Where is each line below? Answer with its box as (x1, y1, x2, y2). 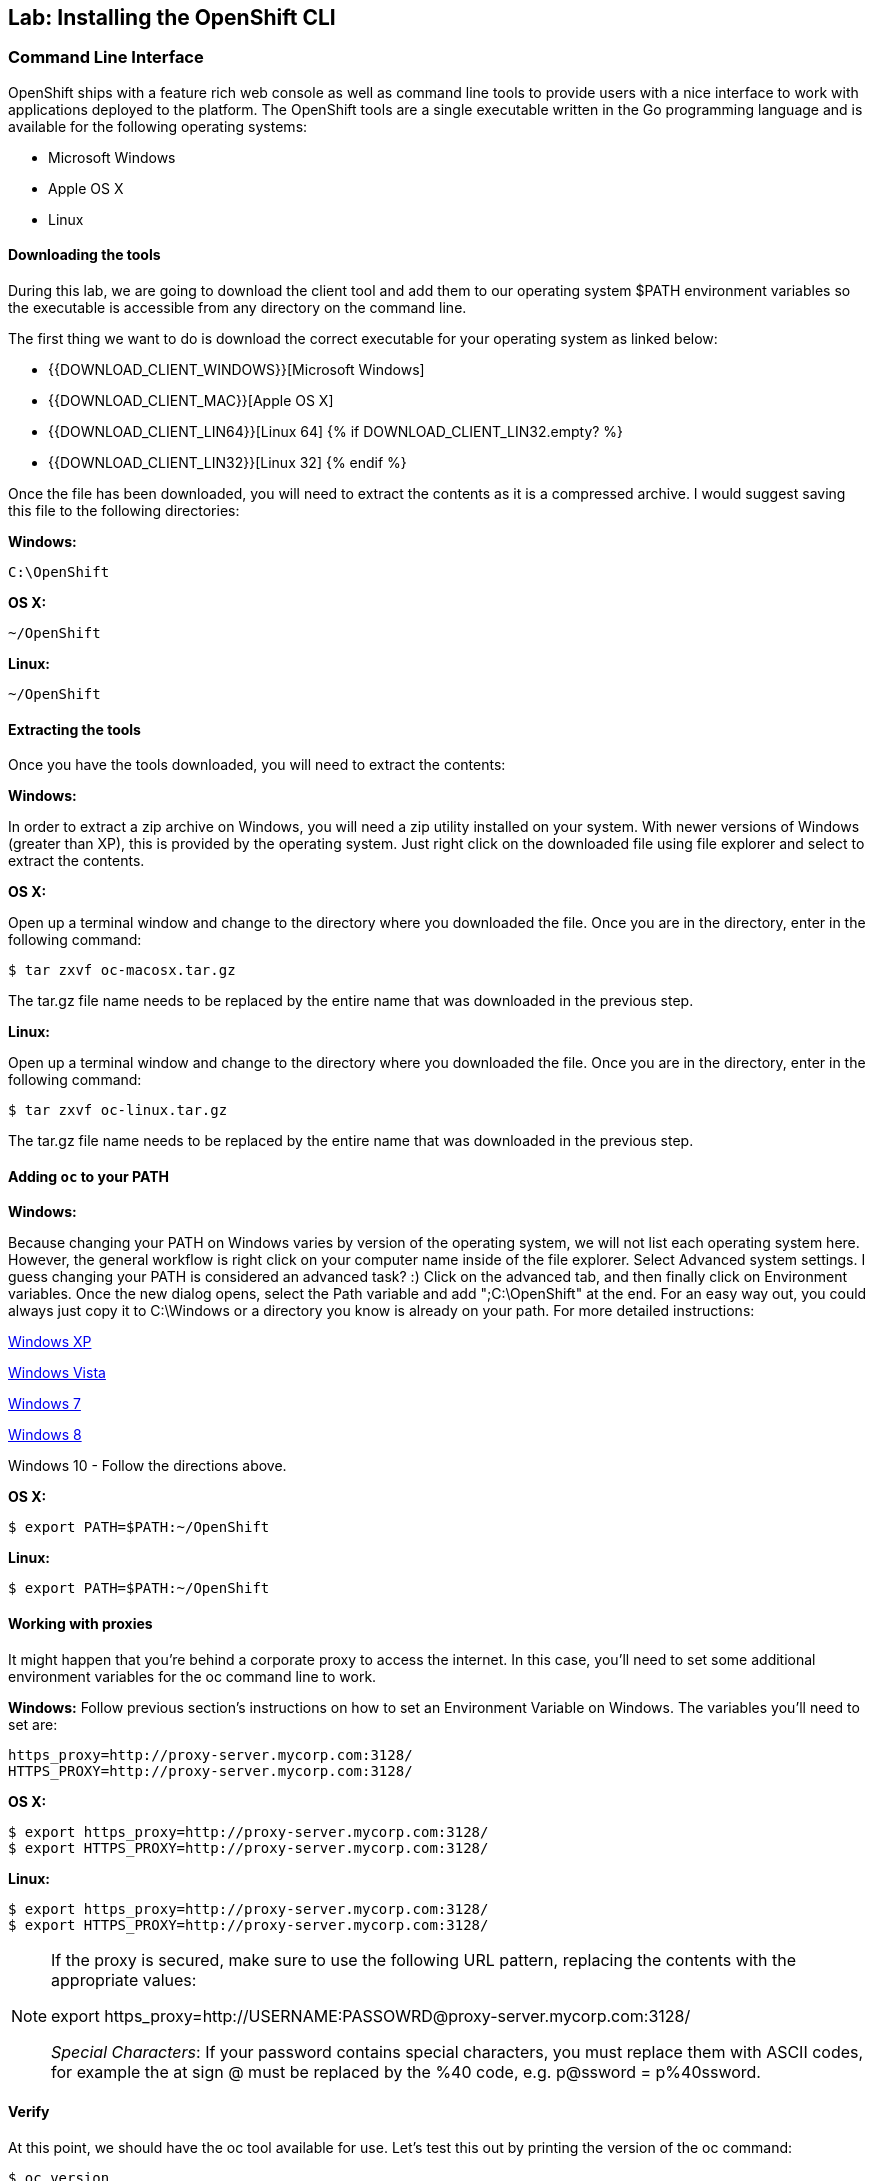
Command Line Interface (8, 47, 204, 68)
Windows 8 (8, 1426, 82, 1444)
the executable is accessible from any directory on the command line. (8, 299, 467, 317)
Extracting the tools (8, 720, 141, 738)
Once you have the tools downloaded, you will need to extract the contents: (8, 756, 506, 774)
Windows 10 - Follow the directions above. (8, 1457, 287, 1475)
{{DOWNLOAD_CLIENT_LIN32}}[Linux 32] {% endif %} (48, 454, 407, 472)
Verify (8, 2103, 50, 2121)
